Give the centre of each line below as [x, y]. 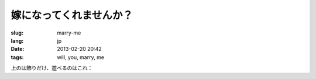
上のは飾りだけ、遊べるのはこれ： [52, 68]
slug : [17, 33]
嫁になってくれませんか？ [72, 15]
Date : [18, 49]
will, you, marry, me [81, 57]
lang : [17, 40]
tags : [17, 57]
